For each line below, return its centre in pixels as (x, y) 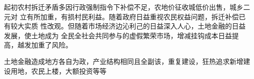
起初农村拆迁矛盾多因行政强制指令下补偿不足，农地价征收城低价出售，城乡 (124, 7)
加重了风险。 (52, 45)
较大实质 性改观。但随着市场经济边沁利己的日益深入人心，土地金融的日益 (128, 26)
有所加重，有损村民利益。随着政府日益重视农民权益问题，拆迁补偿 (133, 16)
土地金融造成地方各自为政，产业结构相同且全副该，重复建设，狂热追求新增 (124, 61)
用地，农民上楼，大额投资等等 (58, 71)
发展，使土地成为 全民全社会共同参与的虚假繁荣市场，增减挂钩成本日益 (118, 35)
